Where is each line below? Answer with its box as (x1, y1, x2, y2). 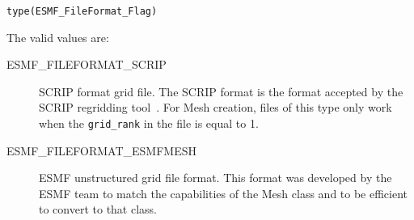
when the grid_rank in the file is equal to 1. (39, 115, 259, 132)
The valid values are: (6, 28, 109, 45)
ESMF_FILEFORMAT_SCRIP (6, 56, 167, 73)
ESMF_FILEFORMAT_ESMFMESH (6, 142, 196, 159)
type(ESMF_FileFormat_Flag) (6, 6, 158, 17)
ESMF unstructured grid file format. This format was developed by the (39, 169, 392, 186)
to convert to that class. (39, 201, 158, 218)
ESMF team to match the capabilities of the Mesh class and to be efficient (39, 184, 408, 201)
